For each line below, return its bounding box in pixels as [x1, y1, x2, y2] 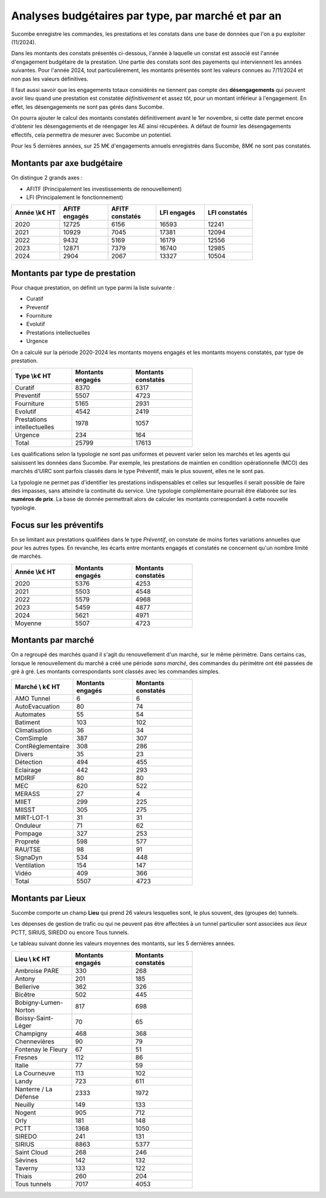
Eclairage [14, 766, 42, 774]
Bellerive [14, 982, 40, 990]
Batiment [14, 718, 40, 727]
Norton [14, 1006, 35, 1014]
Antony [14, 974, 36, 983]
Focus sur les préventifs [11, 520, 104, 530]
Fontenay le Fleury [14, 1045, 68, 1053]
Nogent [14, 1108, 36, 1116]
